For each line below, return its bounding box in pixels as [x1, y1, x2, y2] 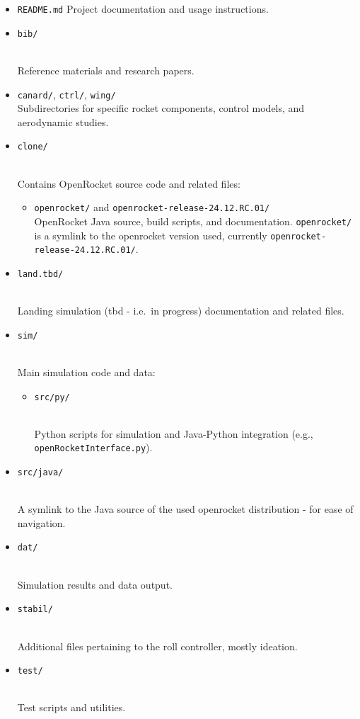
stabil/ [17, 604, 53, 615]
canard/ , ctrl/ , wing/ [17, 86, 116, 101]
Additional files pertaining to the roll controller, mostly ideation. [17, 638, 298, 653]
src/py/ [34, 392, 70, 402]
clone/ [17, 142, 48, 152]
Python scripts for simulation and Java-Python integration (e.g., [34, 426, 313, 441]
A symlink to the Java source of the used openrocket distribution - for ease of [17, 502, 354, 516]
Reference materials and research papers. [17, 62, 194, 77]
